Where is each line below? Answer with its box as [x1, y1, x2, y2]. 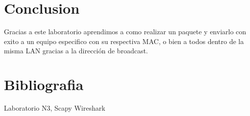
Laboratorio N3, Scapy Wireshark [4, 103, 105, 113]
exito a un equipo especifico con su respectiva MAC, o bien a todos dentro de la [4, 36, 244, 46]
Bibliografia [4, 74, 84, 94]
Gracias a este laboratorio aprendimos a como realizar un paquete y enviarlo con [4, 26, 247, 37]
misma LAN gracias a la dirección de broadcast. [4, 46, 148, 56]
